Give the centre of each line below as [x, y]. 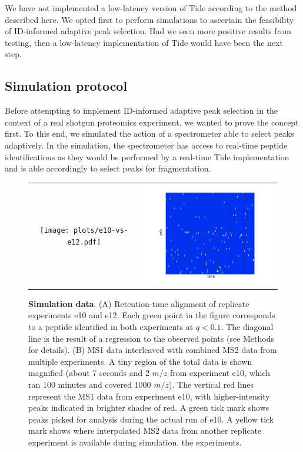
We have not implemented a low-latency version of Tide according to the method [151, 8]
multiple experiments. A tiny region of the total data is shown [140, 361]
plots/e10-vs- [101, 231]
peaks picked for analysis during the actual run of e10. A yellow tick [151, 419]
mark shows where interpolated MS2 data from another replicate [145, 430]
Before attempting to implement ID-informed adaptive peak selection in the [141, 110]
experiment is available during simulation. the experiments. [135, 442]
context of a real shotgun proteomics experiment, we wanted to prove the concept [152, 122]
